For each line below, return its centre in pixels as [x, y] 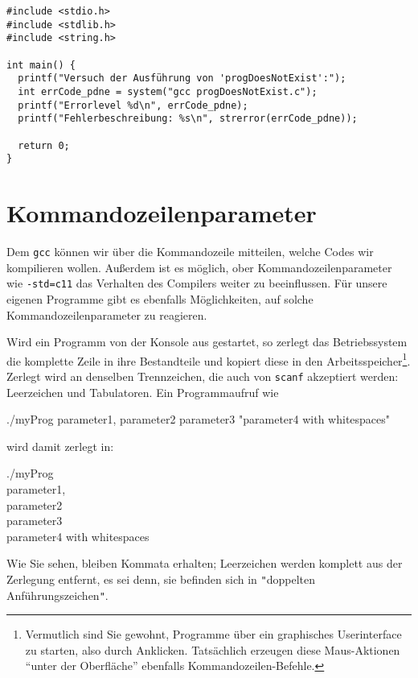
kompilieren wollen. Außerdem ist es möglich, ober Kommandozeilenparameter [199, 267]
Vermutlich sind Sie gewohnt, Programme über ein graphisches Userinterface [213, 634]
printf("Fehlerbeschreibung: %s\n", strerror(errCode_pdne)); [188, 119]
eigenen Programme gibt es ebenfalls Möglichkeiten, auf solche [160, 298]
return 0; [44, 145]
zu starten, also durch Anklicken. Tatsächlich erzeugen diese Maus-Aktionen [213, 649]
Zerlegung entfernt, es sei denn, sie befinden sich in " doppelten [161, 579]
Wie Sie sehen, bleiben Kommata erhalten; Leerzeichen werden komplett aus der [205, 563]
